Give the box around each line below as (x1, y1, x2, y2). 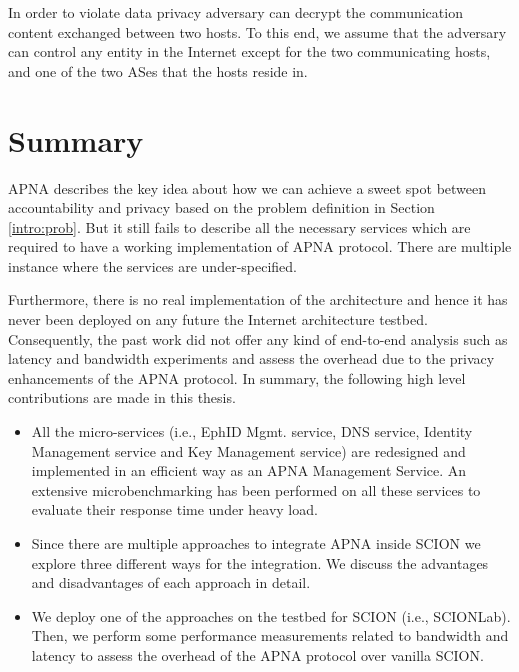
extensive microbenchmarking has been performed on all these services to (31, 479, 481, 500)
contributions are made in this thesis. (8, 387, 236, 408)
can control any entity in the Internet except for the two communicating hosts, (8, 41, 491, 62)
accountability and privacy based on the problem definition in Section (8, 197, 435, 218)
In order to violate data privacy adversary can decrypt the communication (8, 2, 463, 22)
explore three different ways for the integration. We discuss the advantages (31, 552, 489, 573)
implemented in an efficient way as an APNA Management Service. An (31, 460, 467, 481)
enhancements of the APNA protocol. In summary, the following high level (8, 367, 466, 388)
